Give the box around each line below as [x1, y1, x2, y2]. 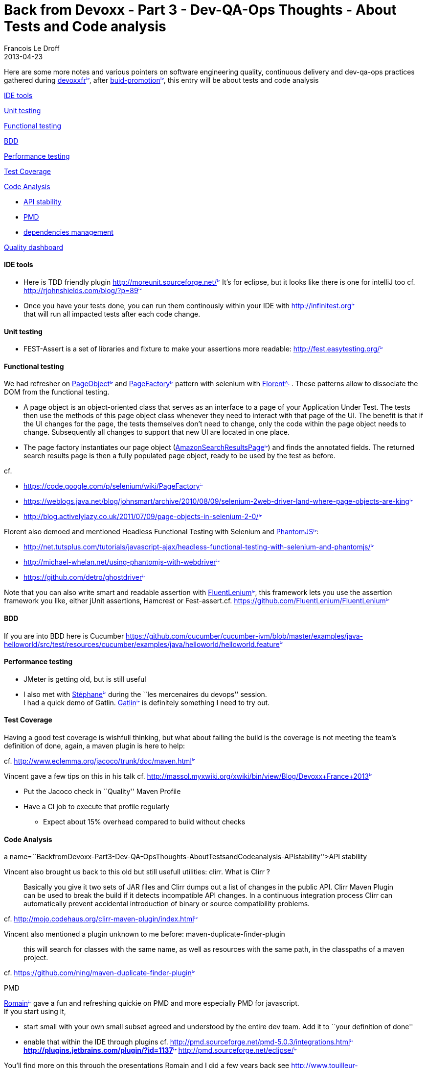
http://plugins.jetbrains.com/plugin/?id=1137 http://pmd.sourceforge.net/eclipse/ [23, 1046, 294, 1055]
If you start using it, [4, 1007, 66, 1016]
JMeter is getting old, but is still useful [23, 674, 146, 683]
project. [23, 953, 48, 962]
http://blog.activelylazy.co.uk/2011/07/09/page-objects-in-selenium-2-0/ [23, 512, 259, 521]
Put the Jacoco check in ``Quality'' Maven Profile [23, 787, 181, 796]
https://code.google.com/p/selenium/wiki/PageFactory [23, 482, 200, 491]
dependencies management [23, 227, 113, 236]
